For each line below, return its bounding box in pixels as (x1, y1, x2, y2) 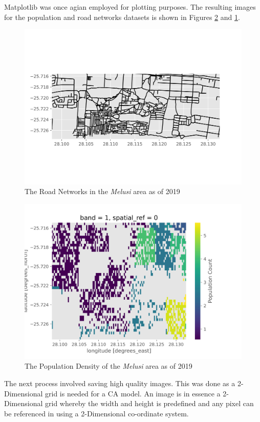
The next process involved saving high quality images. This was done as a (4, 377, 235, 388)
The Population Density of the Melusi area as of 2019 (25, 361, 192, 371)
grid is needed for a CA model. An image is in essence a (45, 388, 221, 398)
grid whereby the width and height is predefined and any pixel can (45, 398, 254, 409)
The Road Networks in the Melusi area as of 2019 (25, 186, 180, 197)
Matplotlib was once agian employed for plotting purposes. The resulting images (4, 2, 256, 12)
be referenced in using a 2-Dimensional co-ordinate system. (4, 408, 189, 418)
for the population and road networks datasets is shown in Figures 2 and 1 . (4, 11, 240, 22)
